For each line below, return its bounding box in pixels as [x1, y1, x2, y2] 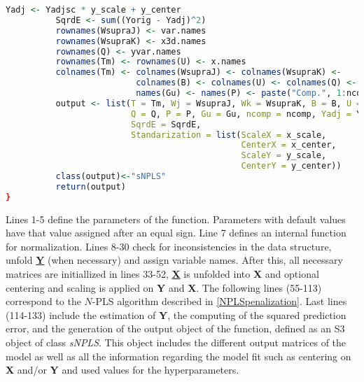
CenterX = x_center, [241, 140, 337, 150]
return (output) [55, 181, 126, 192]
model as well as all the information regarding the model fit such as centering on [6, 348, 351, 363]
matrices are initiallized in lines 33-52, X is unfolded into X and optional [6, 267, 319, 281]
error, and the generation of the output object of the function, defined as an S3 [6, 321, 345, 336]
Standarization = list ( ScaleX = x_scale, [130, 129, 327, 140]
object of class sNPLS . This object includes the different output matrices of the [6, 334, 346, 349]
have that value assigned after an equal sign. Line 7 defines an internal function [6, 225, 346, 240]
